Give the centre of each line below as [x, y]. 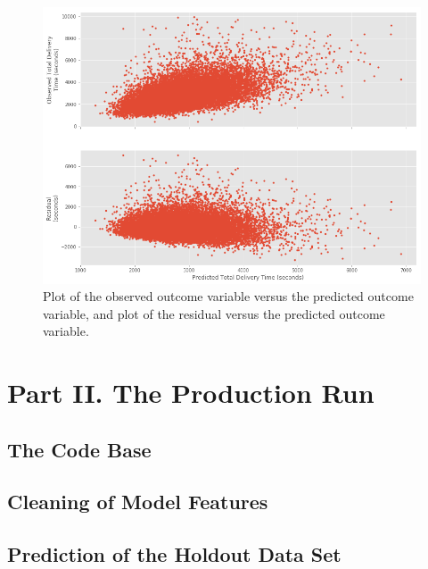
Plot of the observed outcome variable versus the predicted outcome [228, 296]
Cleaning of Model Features [138, 502]
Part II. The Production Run [191, 393]
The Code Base [79, 449]
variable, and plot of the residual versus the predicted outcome [214, 313]
